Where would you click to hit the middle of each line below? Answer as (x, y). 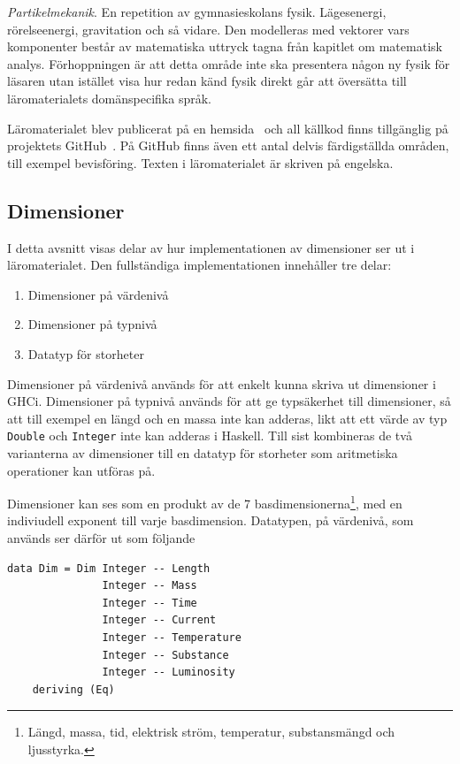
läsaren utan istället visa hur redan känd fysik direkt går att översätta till (207, 81)
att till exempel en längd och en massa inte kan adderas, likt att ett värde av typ (227, 418)
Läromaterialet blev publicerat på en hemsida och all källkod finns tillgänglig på (228, 128)
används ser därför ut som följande (101, 537)
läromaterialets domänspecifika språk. (109, 98)
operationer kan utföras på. (81, 470)
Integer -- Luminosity (169, 672)
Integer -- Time (149, 603)
